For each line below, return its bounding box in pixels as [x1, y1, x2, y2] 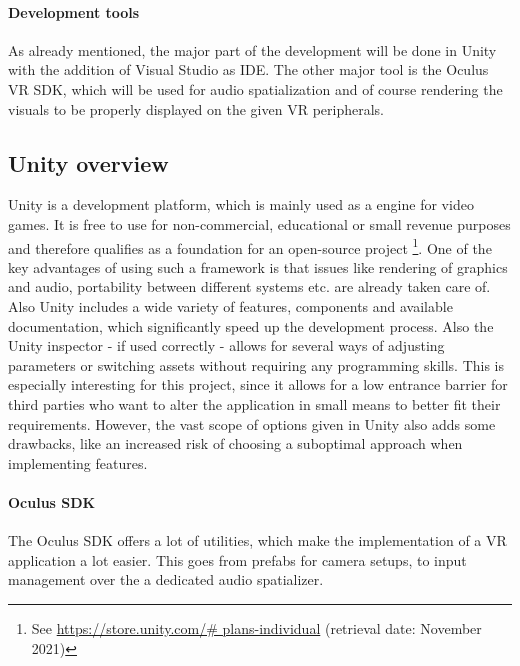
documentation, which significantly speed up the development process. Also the [8, 315, 494, 336]
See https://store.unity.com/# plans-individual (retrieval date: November [31, 617, 482, 638]
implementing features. [8, 452, 148, 473]
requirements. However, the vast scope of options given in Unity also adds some [8, 413, 496, 434]
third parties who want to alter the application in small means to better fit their [8, 393, 501, 414]
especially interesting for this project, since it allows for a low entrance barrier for [8, 374, 508, 395]
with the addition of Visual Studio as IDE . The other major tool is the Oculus [8, 59, 489, 80]
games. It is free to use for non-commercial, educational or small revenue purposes [8, 213, 511, 234]
